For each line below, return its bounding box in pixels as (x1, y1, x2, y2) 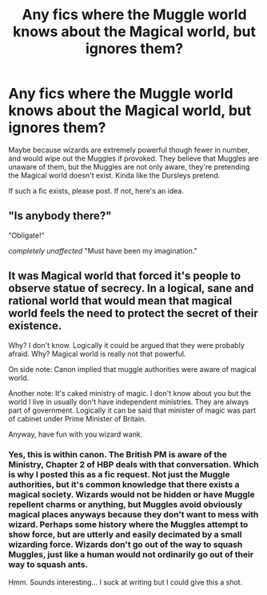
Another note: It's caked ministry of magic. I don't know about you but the (8, 388, 252, 397)
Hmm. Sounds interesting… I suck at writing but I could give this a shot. (8, 577, 243, 587)
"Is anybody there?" (8, 210, 112, 223)
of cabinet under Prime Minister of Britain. (8, 413, 146, 423)
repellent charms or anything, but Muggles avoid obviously (8, 499, 243, 510)
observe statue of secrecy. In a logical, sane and (8, 282, 254, 295)
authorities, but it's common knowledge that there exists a (8, 479, 240, 490)
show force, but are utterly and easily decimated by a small (8, 529, 242, 541)
